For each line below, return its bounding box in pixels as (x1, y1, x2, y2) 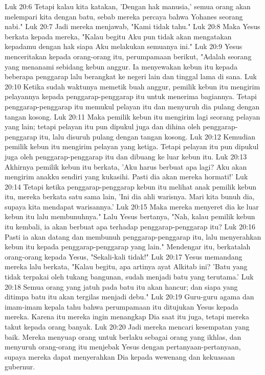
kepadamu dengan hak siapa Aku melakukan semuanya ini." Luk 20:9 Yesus (5, 41, 242, 52)
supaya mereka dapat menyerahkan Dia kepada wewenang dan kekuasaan (5, 351, 235, 362)
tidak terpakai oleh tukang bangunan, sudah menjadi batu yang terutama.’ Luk (5, 271, 254, 282)
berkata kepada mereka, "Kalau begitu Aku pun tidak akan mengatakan (5, 31, 232, 41)
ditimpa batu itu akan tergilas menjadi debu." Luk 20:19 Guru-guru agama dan (5, 291, 254, 302)
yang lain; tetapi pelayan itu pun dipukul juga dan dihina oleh (5, 121, 201, 132)
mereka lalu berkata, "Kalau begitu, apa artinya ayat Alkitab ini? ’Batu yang (5, 261, 248, 272)
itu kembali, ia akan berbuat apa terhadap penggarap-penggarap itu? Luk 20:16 (5, 221, 256, 232)
